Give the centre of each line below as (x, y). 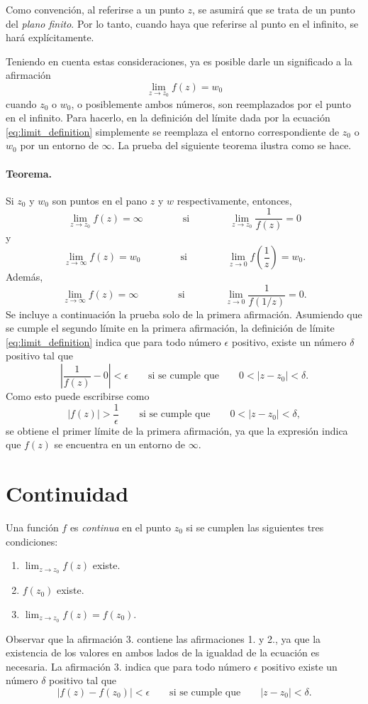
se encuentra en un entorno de (120, 444)
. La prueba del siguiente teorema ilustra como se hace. (232, 145)
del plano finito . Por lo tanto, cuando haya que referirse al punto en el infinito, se (182, 23)
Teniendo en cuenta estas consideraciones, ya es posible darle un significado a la (179, 61)
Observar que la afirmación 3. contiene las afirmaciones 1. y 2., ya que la (163, 638)
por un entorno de (59, 145)
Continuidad (67, 493)
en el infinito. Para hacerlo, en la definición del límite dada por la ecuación (168, 118)
